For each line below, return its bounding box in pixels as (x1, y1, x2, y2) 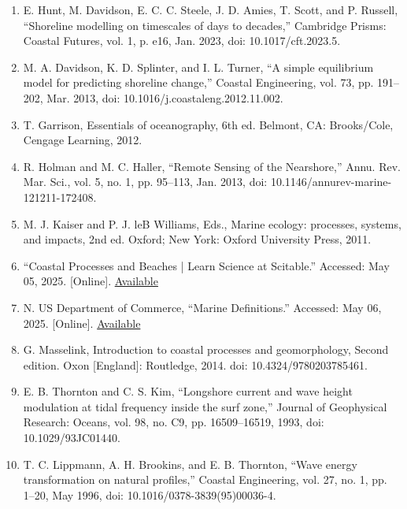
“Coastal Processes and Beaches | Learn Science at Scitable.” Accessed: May (23, 257, 390, 273)
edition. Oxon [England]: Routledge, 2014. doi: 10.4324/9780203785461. (23, 356, 368, 373)
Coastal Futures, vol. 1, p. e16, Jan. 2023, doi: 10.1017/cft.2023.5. (23, 32, 341, 49)
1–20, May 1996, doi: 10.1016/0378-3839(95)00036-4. (23, 486, 276, 503)
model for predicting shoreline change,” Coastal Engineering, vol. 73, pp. (23, 74, 374, 91)
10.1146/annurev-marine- (270, 173, 392, 190)
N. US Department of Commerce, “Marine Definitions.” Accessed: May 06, (23, 299, 382, 315)
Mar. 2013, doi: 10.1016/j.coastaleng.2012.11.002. (46, 89, 283, 106)
